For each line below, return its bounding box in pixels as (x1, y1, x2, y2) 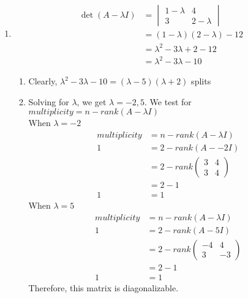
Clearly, (28, 75, 58, 88)
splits (191, 75, 211, 88)
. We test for (145, 95, 192, 108)
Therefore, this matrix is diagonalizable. (28, 281, 179, 294)
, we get (77, 95, 107, 108)
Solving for (28, 95, 69, 108)
